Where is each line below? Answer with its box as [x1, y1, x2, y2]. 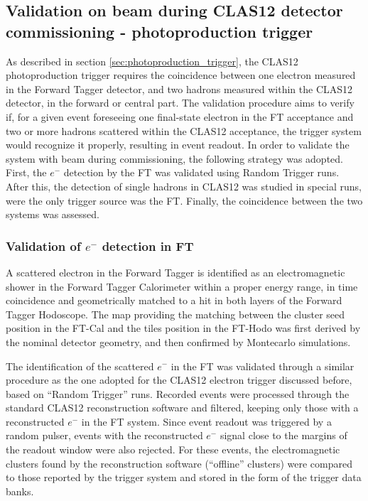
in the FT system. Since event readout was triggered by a [81, 414, 332, 429]
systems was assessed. [6, 207, 99, 222]
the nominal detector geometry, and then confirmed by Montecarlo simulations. [6, 334, 351, 349]
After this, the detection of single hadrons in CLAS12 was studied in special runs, [6, 178, 362, 193]
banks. [6, 483, 34, 498]
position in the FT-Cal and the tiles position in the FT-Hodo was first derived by [6, 320, 361, 335]
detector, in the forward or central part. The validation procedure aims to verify [6, 95, 355, 110]
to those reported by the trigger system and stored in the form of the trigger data [6, 470, 362, 485]
